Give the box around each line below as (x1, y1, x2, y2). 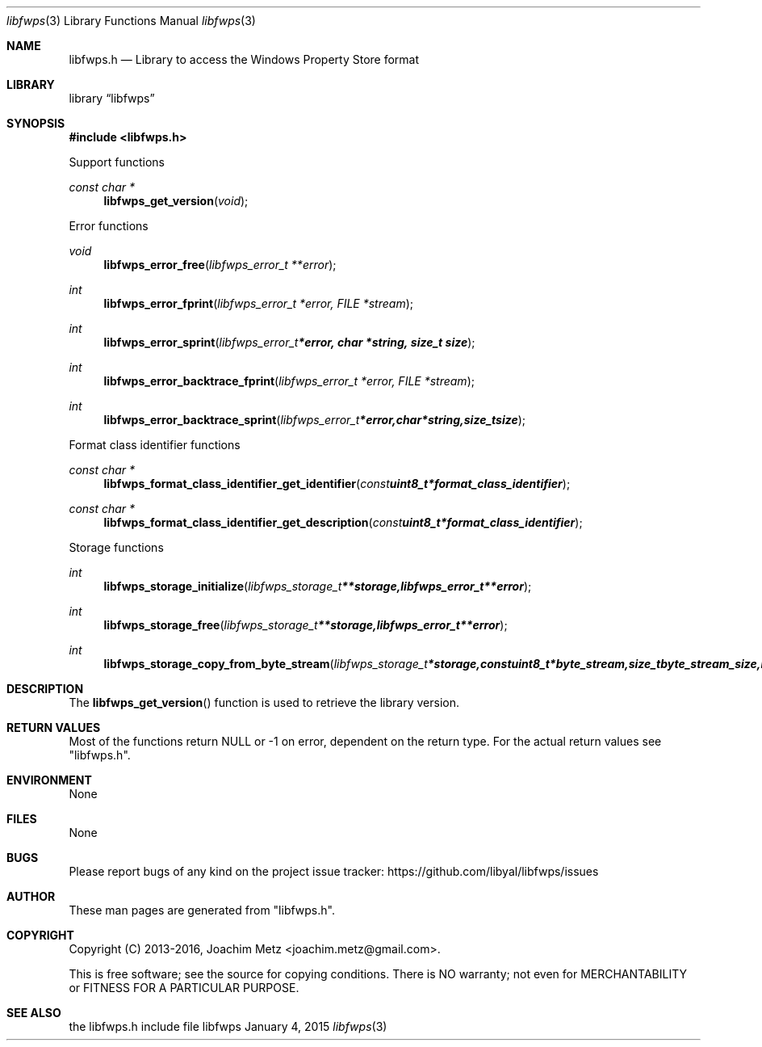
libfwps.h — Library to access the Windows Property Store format (69, 53, 420, 66)
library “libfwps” (69, 91, 155, 105)
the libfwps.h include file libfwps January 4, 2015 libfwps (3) (69, 1020, 387, 1033)
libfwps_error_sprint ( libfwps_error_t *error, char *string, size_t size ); (103, 335, 475, 349)
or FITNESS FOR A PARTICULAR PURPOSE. (69, 981, 299, 994)
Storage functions (69, 540, 164, 554)
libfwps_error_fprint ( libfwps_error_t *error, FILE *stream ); (103, 296, 414, 310)
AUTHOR (6, 889, 56, 903)
